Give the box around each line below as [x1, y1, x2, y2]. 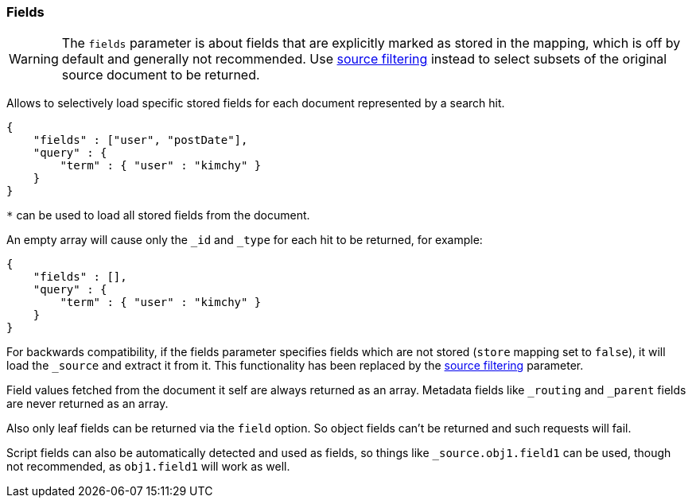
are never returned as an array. [6, 397, 169, 411]
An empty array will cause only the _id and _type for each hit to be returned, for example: [6, 233, 483, 247]
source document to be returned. [61, 67, 260, 83]
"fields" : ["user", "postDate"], [33, 134, 248, 147]
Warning [9, 51, 59, 68]
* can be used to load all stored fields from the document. [6, 208, 310, 223]
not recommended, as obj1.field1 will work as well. [6, 459, 290, 474]
